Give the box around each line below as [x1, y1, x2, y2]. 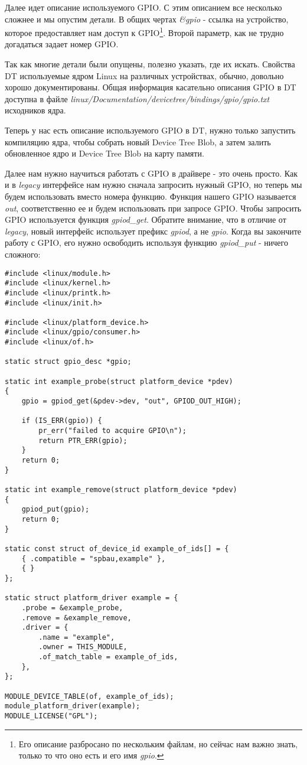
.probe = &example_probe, [21, 603, 123, 612]
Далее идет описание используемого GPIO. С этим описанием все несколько [5, 1, 282, 13]
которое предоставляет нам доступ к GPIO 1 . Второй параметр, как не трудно [5, 25, 284, 38]
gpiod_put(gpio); [21, 505, 90, 514]
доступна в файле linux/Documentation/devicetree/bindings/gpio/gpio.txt [5, 92, 270, 105]
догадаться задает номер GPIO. [5, 38, 119, 50]
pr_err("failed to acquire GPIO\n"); [38, 427, 187, 435]
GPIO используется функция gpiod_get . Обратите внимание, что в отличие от [5, 213, 286, 226]
